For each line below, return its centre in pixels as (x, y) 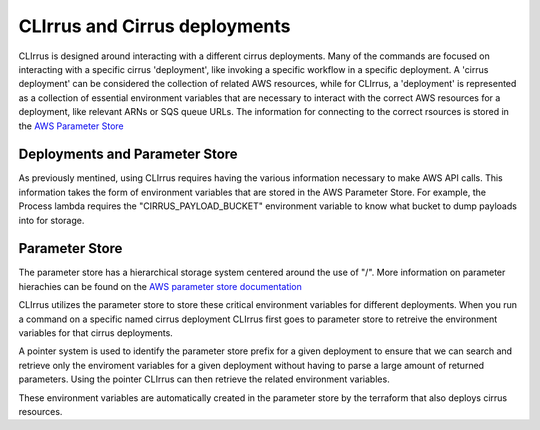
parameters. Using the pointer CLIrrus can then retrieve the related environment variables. (204, 379)
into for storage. (51, 220)
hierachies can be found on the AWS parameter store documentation (160, 286)
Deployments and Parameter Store (128, 154)
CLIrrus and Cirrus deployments (154, 26)
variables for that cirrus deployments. (96, 333)
